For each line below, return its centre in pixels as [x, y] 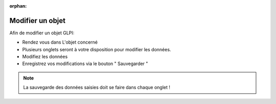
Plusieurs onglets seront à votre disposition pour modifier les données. [97, 49]
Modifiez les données [45, 57]
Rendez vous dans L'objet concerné [60, 42]
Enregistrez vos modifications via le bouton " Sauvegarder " [85, 64]
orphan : [18, 6]
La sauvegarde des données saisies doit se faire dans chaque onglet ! [97, 88]
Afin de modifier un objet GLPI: [42, 33]
